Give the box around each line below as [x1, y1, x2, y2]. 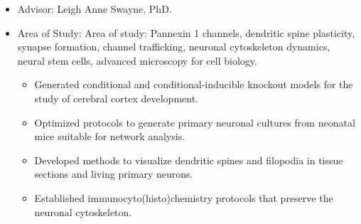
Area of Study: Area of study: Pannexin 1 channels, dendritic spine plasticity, [17, 25, 355, 40]
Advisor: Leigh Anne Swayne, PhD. [17, 1, 172, 16]
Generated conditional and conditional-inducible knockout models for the [34, 77, 353, 92]
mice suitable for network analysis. [34, 129, 185, 144]
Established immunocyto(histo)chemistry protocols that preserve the [34, 190, 333, 205]
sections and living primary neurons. [34, 166, 193, 181]
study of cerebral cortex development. [34, 90, 199, 105]
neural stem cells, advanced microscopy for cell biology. [17, 53, 257, 68]
